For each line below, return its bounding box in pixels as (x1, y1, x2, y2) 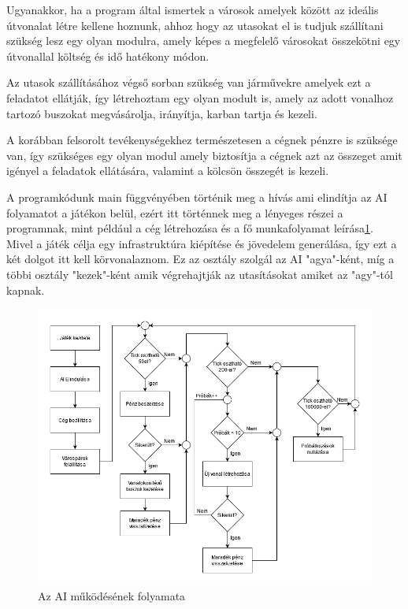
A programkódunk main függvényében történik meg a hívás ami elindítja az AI (6, 188, 388, 205)
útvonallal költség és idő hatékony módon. (6, 47, 210, 64)
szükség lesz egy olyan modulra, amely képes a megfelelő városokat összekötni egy (6, 32, 401, 49)
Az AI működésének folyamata (38, 588, 186, 604)
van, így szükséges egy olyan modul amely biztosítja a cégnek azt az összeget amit (6, 147, 402, 163)
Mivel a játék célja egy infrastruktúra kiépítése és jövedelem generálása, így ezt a (6, 235, 397, 251)
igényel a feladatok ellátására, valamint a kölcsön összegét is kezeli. (6, 162, 329, 179)
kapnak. (6, 281, 45, 298)
